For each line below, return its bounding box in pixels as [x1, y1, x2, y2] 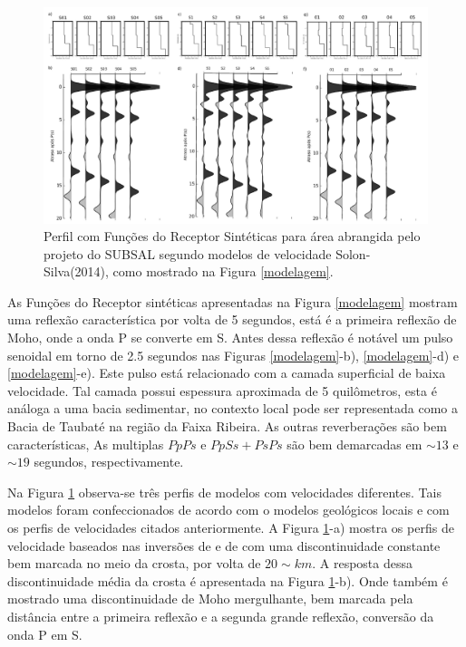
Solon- [335, 244, 371, 263]
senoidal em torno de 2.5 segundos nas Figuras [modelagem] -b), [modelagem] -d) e [7, 345, 460, 364]
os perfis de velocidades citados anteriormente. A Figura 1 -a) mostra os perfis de [7, 518, 454, 536]
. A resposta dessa [312, 554, 413, 573]
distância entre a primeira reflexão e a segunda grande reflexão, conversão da [7, 606, 434, 625]
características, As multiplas [7, 434, 164, 453]
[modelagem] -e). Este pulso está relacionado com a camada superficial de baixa [7, 363, 446, 382]
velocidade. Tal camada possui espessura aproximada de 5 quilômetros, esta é [7, 381, 437, 400]
